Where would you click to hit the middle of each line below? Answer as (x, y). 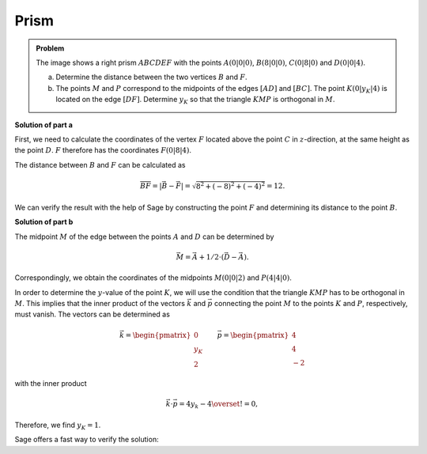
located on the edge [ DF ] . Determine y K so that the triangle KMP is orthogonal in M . (195, 100)
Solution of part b (44, 222)
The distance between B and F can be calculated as (100, 165)
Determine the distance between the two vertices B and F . (152, 77)
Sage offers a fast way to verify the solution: (87, 440)
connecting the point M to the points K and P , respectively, (311, 303)
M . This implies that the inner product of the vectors (100, 303)
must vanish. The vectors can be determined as (92, 314)
